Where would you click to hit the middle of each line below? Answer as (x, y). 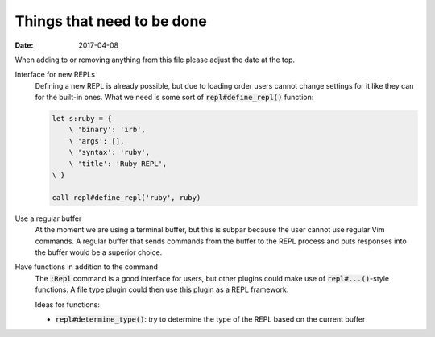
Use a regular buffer (48, 218)
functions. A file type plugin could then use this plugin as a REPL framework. (162, 289)
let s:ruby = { (82, 119)
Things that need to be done (111, 21)
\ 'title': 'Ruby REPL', (118, 164)
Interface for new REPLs (55, 75)
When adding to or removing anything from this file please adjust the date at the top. (155, 60)
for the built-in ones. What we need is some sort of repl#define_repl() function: (174, 98)
